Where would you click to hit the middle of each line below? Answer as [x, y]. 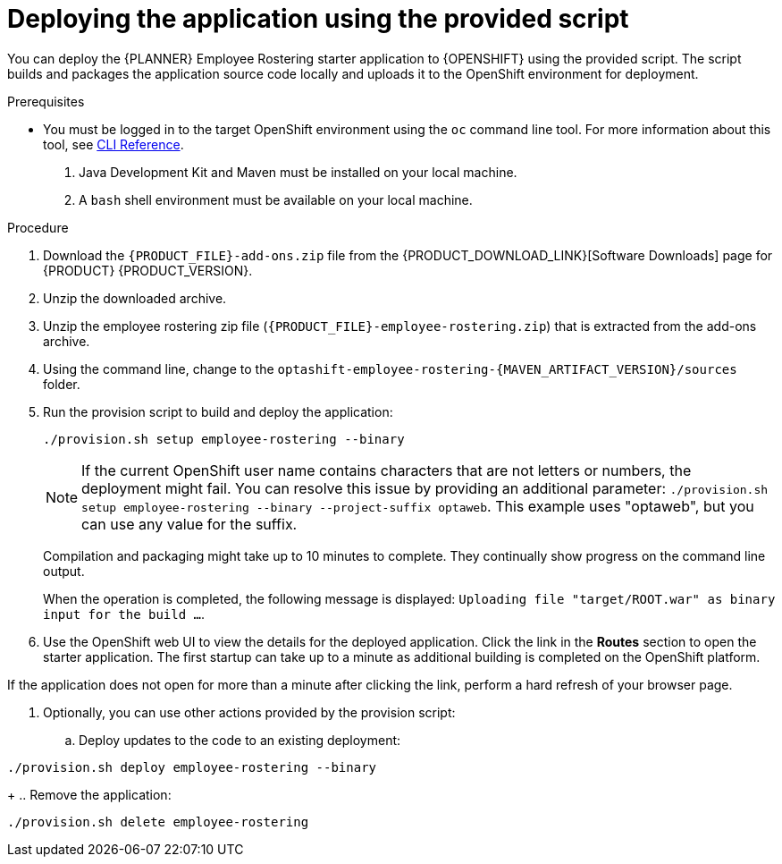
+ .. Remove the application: [89, 794]
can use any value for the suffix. [189, 524]
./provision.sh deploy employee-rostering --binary [192, 767]
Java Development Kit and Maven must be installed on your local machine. [298, 172]
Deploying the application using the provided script [318, 19]
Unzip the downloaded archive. [135, 298]
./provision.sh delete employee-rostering [158, 822]
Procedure [38, 227]
